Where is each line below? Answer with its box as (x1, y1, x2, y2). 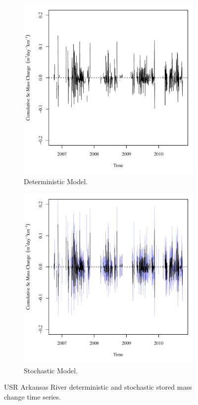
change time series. (4, 391, 61, 402)
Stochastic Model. (24, 365, 78, 375)
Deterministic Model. (24, 176, 88, 186)
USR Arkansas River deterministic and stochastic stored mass (4, 382, 192, 392)
